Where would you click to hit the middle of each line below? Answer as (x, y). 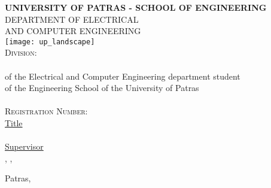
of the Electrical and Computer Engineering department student (123, 76)
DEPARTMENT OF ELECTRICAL (72, 19)
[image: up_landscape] (50, 42)
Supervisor (24, 146)
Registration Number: (46, 111)
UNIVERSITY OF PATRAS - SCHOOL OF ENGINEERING (136, 7)
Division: (21, 52)
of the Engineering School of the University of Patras (102, 88)
